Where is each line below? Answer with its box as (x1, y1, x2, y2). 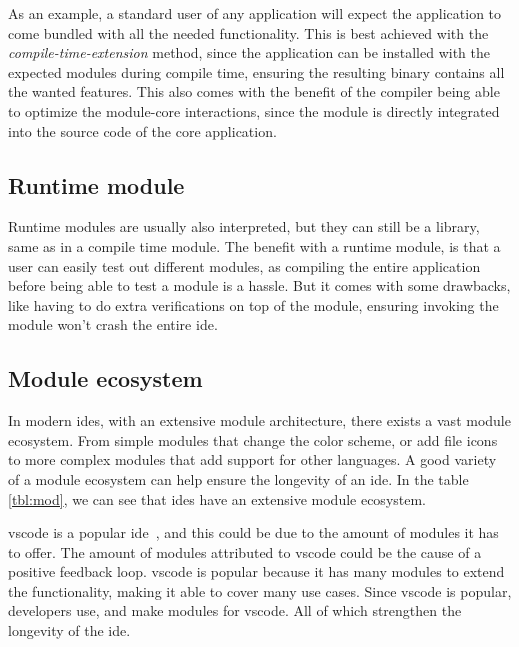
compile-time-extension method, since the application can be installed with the (8, 42, 490, 63)
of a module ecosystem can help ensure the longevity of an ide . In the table (8, 468, 469, 489)
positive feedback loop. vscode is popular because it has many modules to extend (8, 561, 505, 582)
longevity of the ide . (8, 620, 131, 641)
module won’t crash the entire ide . (8, 314, 218, 335)
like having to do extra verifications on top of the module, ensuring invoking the (8, 294, 499, 315)
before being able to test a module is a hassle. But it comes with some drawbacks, (8, 275, 511, 296)
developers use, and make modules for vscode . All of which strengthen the (8, 600, 462, 621)
